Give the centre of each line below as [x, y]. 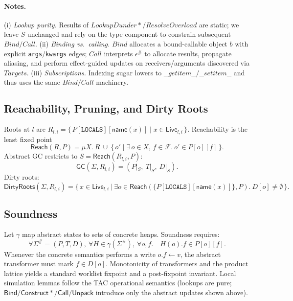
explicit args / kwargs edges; [45, 53]
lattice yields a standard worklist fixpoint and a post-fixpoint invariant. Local [120, 273]
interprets [118, 53]
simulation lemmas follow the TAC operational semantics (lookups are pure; [118, 283]
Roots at [17, 129]
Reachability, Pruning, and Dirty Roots [106, 108]
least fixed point [28, 139]
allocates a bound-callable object [178, 43]
